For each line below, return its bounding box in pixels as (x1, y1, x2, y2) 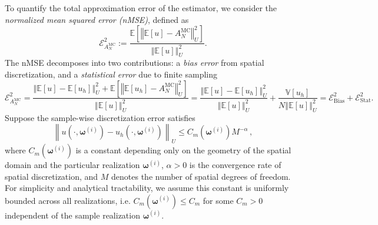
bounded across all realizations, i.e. (5, 194, 131, 206)
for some (203, 194, 234, 206)
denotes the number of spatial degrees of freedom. (111, 170, 291, 182)
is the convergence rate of (189, 159, 281, 171)
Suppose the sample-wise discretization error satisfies (5, 111, 195, 123)
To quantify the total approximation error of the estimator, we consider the (5, 2, 277, 14)
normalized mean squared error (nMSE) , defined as (5, 13, 189, 25)
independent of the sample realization (5, 209, 140, 221)
